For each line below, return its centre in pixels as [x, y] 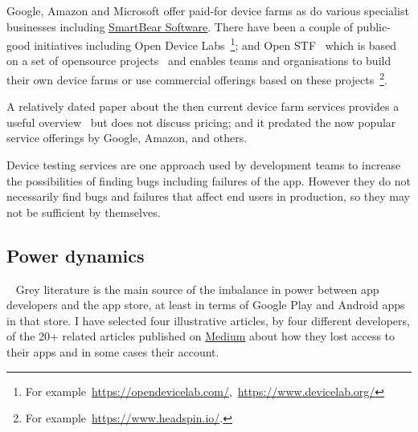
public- [373, 26]
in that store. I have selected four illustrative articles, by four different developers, [208, 320]
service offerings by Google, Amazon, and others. [127, 138]
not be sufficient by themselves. [84, 212]
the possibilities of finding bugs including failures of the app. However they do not [209, 180]
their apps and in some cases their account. [113, 352]
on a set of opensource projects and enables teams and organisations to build [199, 61]
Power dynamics [76, 255]
